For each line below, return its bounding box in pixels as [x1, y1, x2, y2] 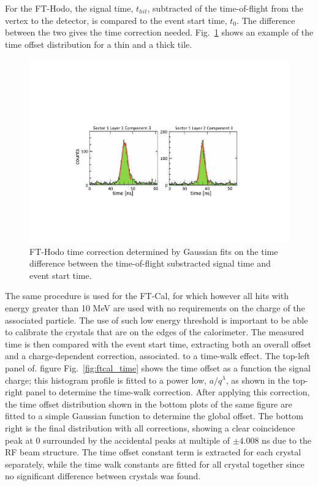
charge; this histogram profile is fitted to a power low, [5, 373, 206, 386]
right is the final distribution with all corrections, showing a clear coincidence [5, 421, 295, 434]
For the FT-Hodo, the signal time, [5, 2, 134, 14]
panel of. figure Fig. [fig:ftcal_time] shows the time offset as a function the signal [5, 361, 311, 374]
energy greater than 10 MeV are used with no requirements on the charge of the [5, 302, 305, 314]
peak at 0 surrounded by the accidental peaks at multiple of [5, 433, 230, 446]
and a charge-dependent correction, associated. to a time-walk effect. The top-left [5, 349, 310, 362]
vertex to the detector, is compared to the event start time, [5, 13, 227, 26]
